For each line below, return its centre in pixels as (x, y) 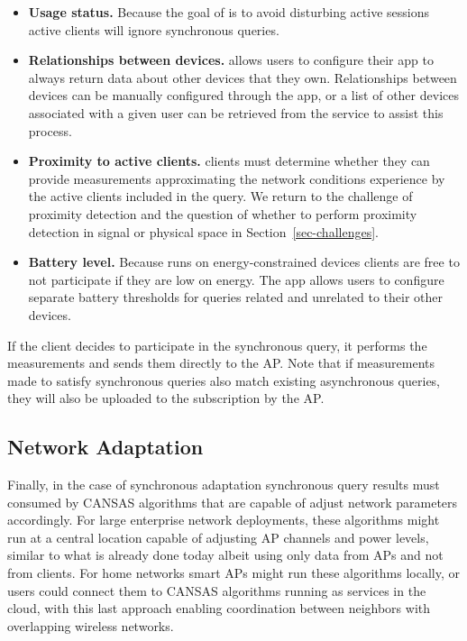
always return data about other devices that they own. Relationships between (243, 77)
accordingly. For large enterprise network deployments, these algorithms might (224, 520)
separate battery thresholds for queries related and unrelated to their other (235, 297)
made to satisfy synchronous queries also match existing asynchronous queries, (224, 380)
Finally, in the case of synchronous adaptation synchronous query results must (224, 485)
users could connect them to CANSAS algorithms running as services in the (217, 590)
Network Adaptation (105, 447)
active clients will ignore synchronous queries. (154, 29)
